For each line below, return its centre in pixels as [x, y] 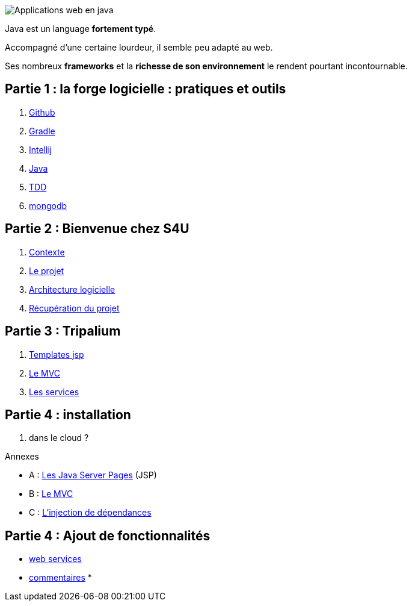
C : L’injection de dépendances [90, 513]
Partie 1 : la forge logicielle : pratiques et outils [146, 89]
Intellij [41, 149]
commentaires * [60, 578]
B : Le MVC [51, 494]
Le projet [47, 270]
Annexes [22, 457]
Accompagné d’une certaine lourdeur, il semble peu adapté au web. [139, 47]
